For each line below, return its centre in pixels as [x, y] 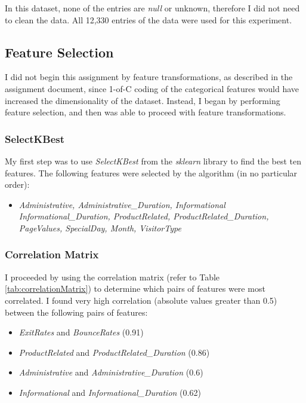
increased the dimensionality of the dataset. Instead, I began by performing [143, 100]
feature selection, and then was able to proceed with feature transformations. [146, 112]
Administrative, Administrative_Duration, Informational [122, 204]
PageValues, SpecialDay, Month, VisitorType [100, 228]
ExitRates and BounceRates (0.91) [81, 332]
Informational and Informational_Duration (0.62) [110, 392]
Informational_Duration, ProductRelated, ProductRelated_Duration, [144, 216]
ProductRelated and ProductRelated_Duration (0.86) [114, 352]
